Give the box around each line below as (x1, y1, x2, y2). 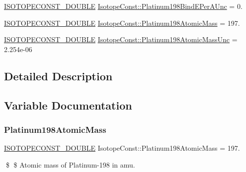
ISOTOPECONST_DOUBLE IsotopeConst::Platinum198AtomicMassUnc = (4, 34, 238, 45)
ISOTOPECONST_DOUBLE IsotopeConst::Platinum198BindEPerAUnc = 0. (4, 1, 243, 11)
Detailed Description (4, 68, 113, 83)
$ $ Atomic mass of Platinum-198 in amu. (5, 159, 135, 170)
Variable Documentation (4, 97, 132, 113)
